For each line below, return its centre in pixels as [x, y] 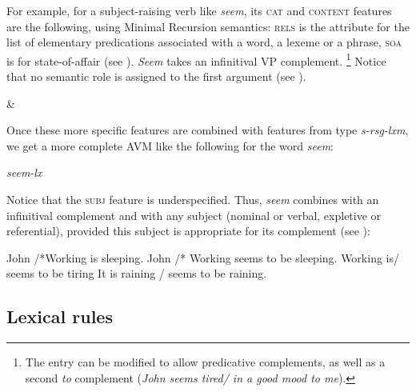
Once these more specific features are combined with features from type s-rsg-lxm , [208, 130]
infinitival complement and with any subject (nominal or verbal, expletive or [194, 215]
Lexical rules [60, 316]
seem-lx [24, 172]
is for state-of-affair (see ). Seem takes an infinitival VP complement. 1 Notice [196, 59]
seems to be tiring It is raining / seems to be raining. [137, 273]
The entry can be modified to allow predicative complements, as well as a [205, 362]
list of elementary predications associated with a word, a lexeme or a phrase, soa [204, 42]
